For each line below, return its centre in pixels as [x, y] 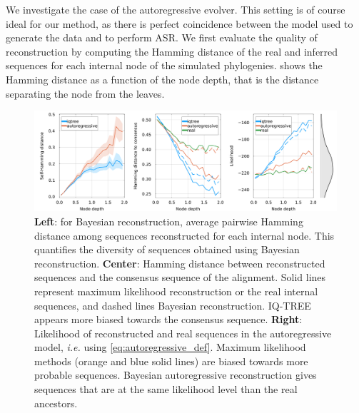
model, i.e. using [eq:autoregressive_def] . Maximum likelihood [170, 347]
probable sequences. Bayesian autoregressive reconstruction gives [176, 375]
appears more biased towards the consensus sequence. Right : [168, 319]
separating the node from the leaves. [85, 93]
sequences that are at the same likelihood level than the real [166, 389]
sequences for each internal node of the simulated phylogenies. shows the [164, 65]
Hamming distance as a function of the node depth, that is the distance [162, 79]
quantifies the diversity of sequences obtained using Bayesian [167, 249]
